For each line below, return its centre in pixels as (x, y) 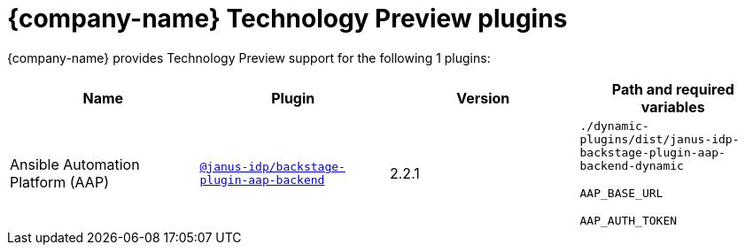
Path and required (673, 89)
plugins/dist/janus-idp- (660, 139)
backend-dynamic (632, 165)
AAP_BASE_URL (621, 193)
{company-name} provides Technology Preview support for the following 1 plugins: (249, 57)
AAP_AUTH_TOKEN (629, 220)
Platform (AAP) (59, 182)
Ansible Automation (75, 164)
